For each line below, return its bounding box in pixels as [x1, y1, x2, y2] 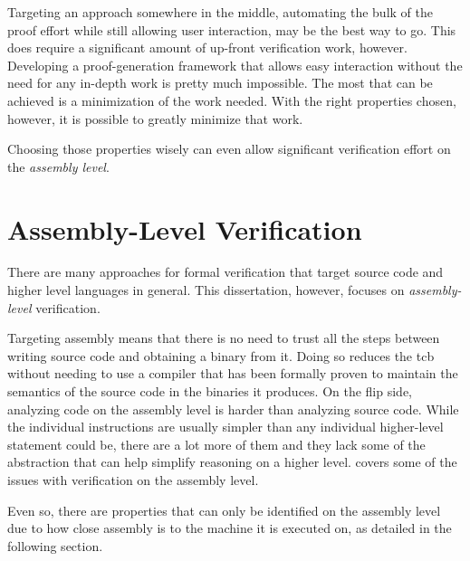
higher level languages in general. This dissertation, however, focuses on [7, 280, 405, 300]
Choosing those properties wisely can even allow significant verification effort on [7, 139, 451, 158]
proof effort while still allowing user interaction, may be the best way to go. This [7, 20, 456, 39]
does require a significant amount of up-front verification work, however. [7, 38, 408, 57]
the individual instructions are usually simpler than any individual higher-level [7, 417, 444, 436]
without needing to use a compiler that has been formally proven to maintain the [7, 364, 458, 383]
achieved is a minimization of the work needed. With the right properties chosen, [7, 90, 456, 109]
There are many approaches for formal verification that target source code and [7, 262, 444, 281]
